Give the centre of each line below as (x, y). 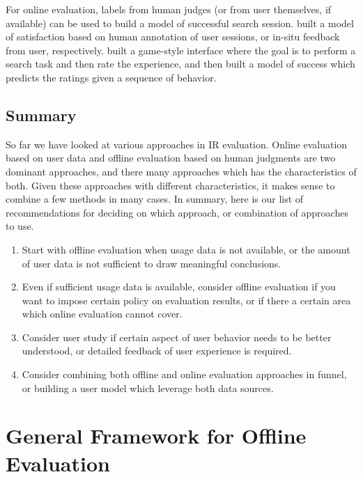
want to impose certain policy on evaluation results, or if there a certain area (186, 300)
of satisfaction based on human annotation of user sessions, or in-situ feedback (173, 37)
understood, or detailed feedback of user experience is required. (157, 351)
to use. (20, 226)
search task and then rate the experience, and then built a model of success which (180, 64)
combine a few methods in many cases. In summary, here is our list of (155, 199)
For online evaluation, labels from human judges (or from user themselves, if (169, 9)
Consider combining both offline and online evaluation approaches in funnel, (184, 374)
